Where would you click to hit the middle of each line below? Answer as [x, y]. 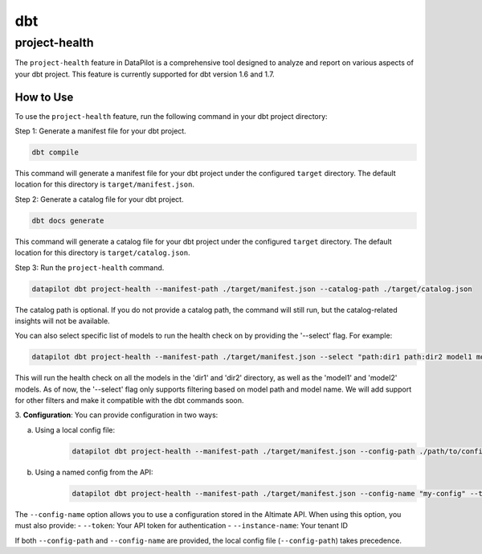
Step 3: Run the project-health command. [90, 267]
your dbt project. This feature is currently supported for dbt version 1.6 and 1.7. [145, 74]
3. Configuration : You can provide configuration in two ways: [116, 415]
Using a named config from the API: [94, 472]
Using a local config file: [75, 429]
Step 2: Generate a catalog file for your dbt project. [99, 199]
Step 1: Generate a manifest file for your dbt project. [100, 131]
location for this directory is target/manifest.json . [104, 184]
